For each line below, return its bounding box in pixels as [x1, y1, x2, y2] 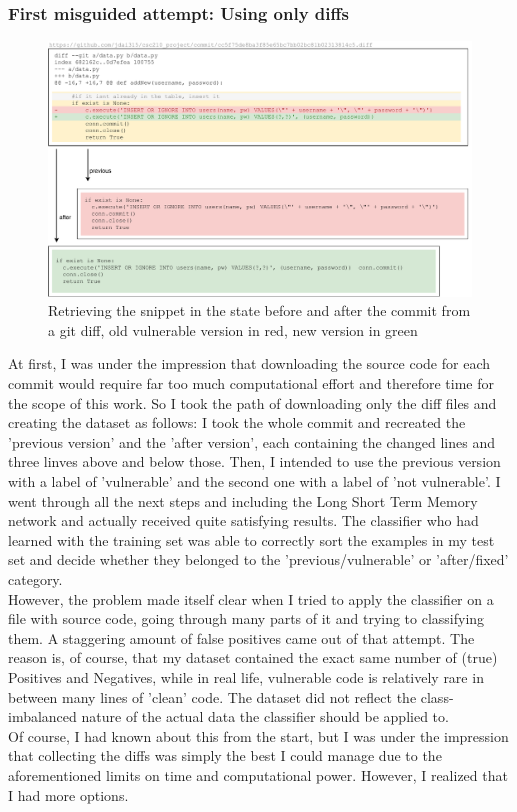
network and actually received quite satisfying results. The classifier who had [8, 510, 479, 531]
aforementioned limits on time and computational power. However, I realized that [8, 764, 508, 785]
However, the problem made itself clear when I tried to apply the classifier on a [8, 588, 494, 609]
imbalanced [8, 706, 77, 727]
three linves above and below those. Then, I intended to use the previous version [8, 451, 501, 472]
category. [8, 569, 63, 589]
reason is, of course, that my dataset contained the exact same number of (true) [8, 647, 498, 668]
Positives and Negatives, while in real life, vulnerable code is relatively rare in [8, 666, 484, 687]
